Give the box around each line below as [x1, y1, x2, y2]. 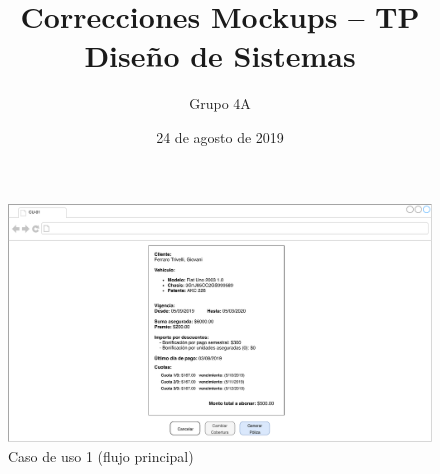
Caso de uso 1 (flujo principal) [8, 446, 194, 466]
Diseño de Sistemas [84, 35, 356, 76]
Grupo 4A [189, 93, 251, 114]
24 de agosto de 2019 [156, 126, 284, 147]
